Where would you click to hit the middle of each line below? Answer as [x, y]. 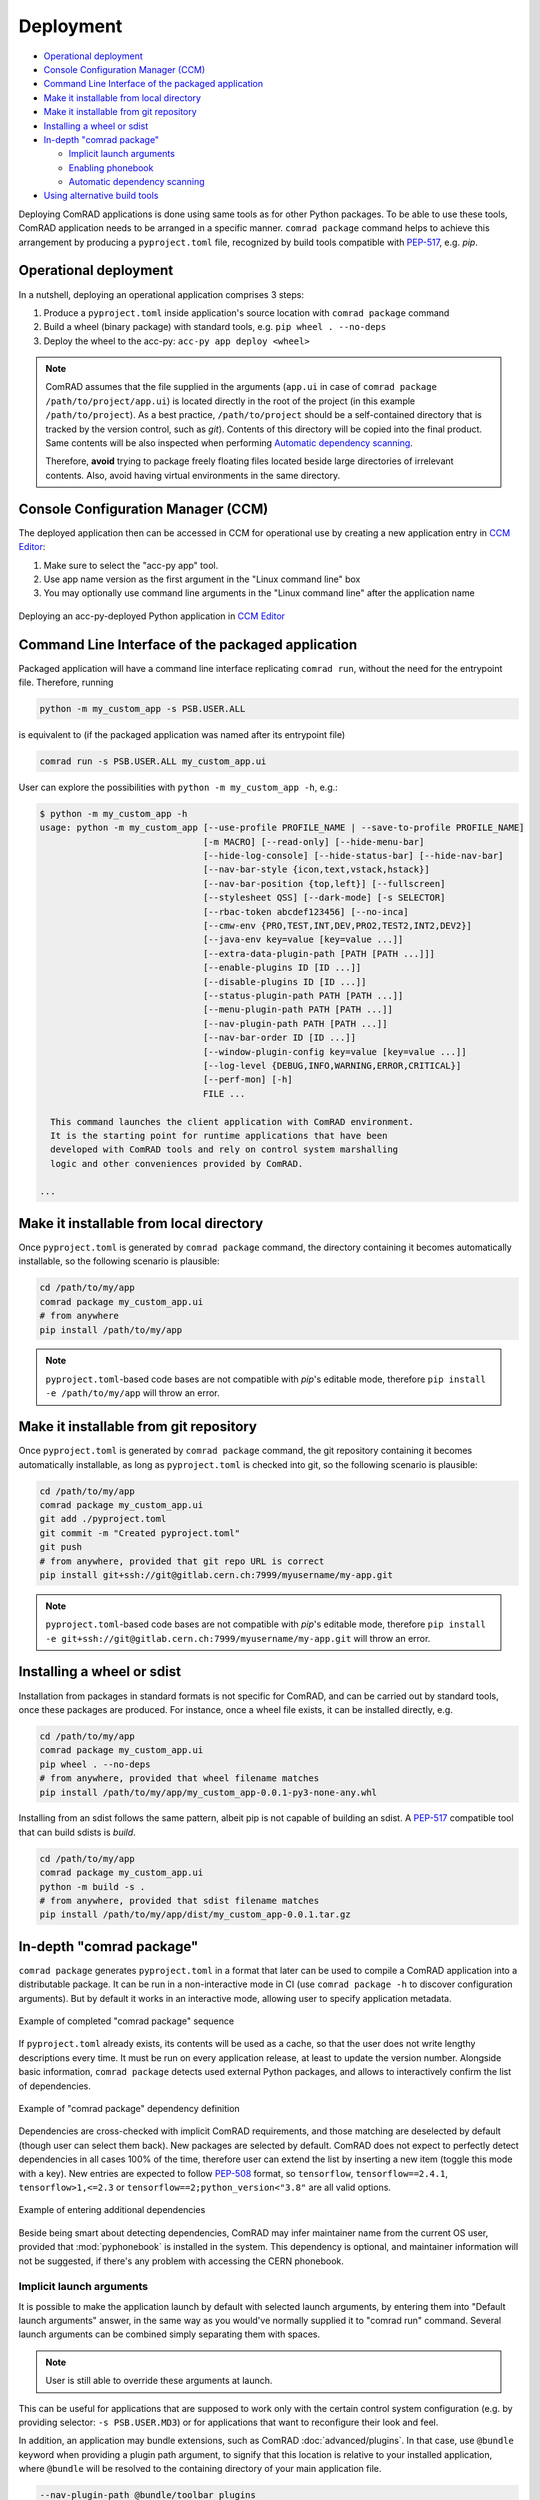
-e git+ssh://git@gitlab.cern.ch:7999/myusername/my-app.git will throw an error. [238, 1638]
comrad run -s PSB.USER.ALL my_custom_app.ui [153, 761]
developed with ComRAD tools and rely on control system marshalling [224, 1149]
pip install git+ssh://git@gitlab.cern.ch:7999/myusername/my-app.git [216, 1574]
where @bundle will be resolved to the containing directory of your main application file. [200, 2469]
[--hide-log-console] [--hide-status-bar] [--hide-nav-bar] [353, 856]
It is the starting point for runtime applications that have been [219, 1135]
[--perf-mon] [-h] [248, 1079]
